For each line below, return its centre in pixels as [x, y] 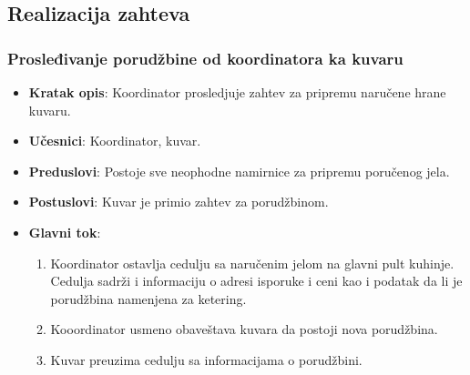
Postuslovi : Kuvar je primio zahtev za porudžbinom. [179, 202]
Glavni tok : [65, 232]
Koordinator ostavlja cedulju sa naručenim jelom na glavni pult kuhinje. [252, 263]
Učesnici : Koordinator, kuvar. [115, 141]
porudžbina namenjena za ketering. [148, 298]
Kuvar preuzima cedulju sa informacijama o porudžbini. [206, 359]
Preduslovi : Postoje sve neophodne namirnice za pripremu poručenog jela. [239, 171]
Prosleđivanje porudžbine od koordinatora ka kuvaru [205, 58]
